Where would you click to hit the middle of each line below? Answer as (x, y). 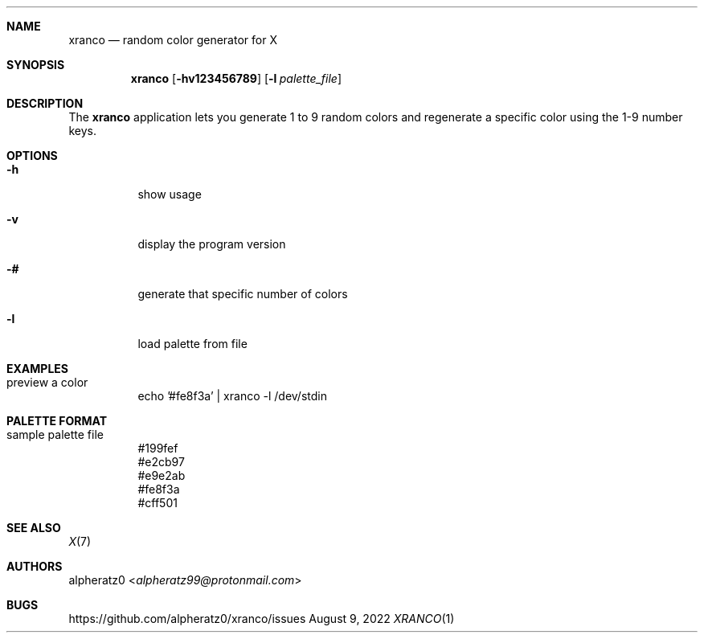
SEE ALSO (34, 528)
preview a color (47, 382)
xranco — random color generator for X (173, 40)
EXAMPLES (37, 369)
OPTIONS (32, 156)
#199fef (158, 448)
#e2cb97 (161, 462)
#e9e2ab (162, 475)
